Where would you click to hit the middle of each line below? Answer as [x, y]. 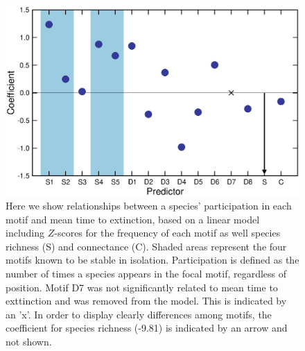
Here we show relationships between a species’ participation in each [149, 206]
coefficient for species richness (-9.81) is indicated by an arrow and [147, 328]
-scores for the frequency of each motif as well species [167, 233]
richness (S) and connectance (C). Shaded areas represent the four [146, 246]
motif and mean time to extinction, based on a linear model [133, 219]
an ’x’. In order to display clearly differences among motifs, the [139, 314]
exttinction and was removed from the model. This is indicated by [146, 301]
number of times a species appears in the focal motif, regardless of [146, 274]
